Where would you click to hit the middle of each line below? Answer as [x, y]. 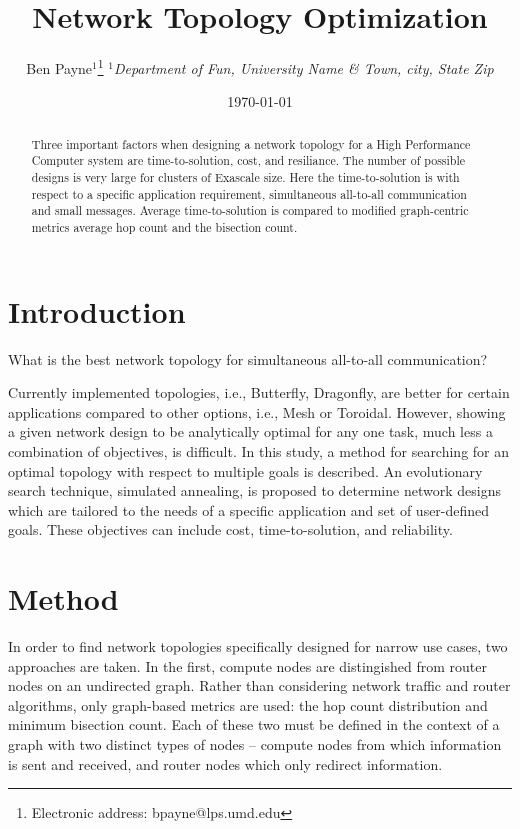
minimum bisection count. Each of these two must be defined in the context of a [254, 724]
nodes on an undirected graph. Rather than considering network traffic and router [259, 685]
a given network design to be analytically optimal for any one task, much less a [250, 431]
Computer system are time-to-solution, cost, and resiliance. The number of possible [248, 160]
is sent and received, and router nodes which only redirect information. [225, 763]
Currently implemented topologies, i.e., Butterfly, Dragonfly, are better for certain [259, 392]
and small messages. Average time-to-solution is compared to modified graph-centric [250, 210]
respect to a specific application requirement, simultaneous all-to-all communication [249, 193]
